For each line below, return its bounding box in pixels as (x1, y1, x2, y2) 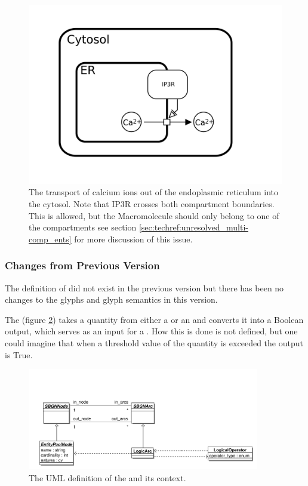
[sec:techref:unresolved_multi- (138, 221, 248, 233)
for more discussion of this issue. (74, 232, 193, 245)
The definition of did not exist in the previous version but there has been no (5, 281, 284, 294)
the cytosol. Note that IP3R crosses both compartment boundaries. (29, 197, 275, 210)
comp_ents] (29, 232, 72, 245)
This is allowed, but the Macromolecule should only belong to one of (29, 209, 279, 222)
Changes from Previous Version (5, 258, 160, 273)
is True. (5, 348, 33, 361)
